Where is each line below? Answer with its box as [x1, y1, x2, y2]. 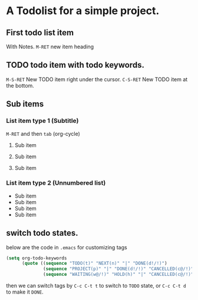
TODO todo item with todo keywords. [6, 60, 144, 70]
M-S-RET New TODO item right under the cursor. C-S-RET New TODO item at [6, 75, 188, 83]
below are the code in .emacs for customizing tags [6, 244, 128, 251]
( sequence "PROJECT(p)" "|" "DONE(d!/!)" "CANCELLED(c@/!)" [43, 266, 194, 272]
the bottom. [6, 82, 34, 89]
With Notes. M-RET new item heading [6, 43, 94, 50]
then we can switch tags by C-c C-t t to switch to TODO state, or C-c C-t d [6, 282, 187, 289]
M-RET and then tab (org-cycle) [6, 130, 81, 137]
